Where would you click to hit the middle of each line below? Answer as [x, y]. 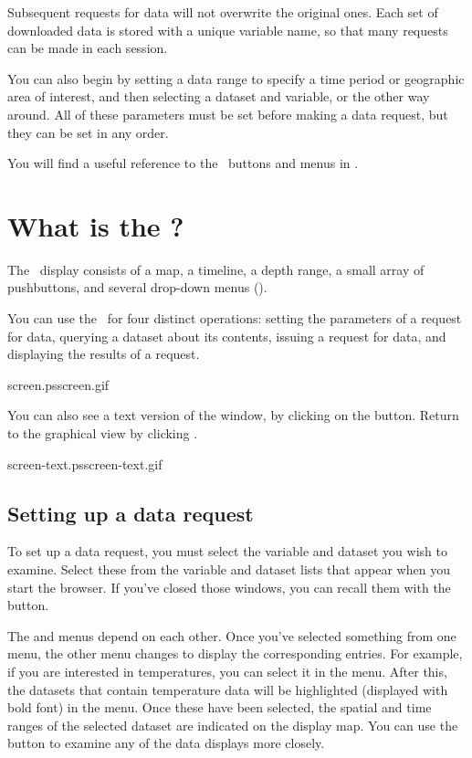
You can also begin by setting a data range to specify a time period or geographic [236, 78]
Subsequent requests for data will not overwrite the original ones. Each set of [223, 12]
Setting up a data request [131, 513]
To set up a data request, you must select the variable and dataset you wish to [227, 551]
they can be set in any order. [88, 132]
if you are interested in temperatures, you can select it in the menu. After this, [227, 671]
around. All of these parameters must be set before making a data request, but [228, 114]
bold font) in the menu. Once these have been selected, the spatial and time [220, 707]
